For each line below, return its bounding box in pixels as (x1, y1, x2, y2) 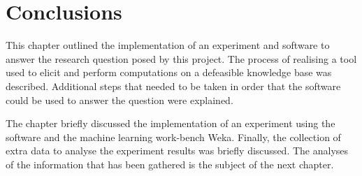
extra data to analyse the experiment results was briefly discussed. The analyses (6, 143, 349, 158)
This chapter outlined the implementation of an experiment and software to (6, 38, 330, 52)
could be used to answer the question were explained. (6, 92, 233, 107)
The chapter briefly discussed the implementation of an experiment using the (6, 116, 335, 131)
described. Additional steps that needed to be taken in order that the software (6, 78, 341, 93)
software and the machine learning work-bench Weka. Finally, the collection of (6, 129, 341, 144)
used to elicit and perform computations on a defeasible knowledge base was (6, 65, 332, 80)
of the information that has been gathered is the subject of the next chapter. (6, 156, 334, 171)
